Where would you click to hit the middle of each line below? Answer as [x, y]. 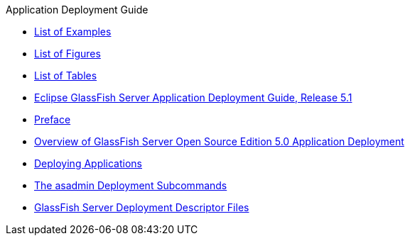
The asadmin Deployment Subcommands [131, 185]
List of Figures [68, 54]
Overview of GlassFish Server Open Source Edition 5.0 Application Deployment [219, 141]
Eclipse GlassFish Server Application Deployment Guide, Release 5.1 [193, 97]
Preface [53, 119]
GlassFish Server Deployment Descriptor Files [142, 207]
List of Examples [73, 32]
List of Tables [66, 75]
